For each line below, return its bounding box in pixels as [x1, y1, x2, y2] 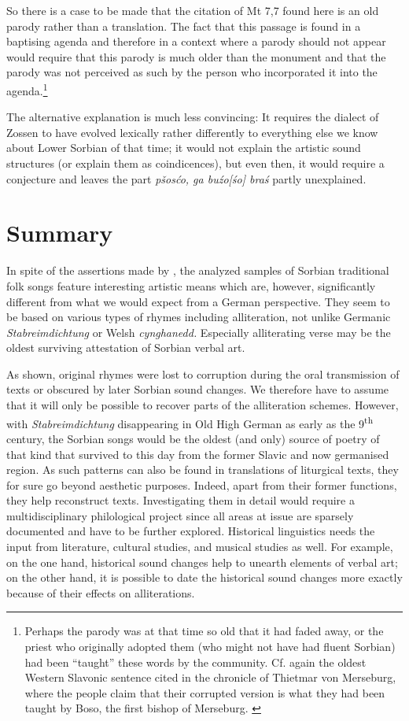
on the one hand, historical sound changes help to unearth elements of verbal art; [6, 553, 398, 570]
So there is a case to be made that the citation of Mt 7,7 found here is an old [6, 2, 379, 18]
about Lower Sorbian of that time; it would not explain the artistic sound [6, 139, 361, 156]
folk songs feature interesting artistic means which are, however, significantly [6, 277, 376, 294]
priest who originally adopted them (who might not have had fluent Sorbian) [24, 638, 396, 655]
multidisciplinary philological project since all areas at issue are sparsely [6, 507, 354, 523]
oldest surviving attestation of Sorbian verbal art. [6, 339, 245, 356]
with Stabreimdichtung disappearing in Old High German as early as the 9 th [6, 412, 374, 431]
